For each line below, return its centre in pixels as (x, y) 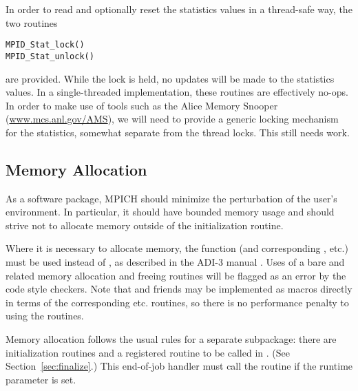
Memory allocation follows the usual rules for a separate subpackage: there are (171, 339)
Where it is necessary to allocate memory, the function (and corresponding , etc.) (177, 248)
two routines (32, 22)
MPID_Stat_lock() (45, 45)
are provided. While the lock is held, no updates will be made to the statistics (170, 78)
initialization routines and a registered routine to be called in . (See (148, 352)
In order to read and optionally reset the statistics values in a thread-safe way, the (179, 9)
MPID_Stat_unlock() (50, 56)
